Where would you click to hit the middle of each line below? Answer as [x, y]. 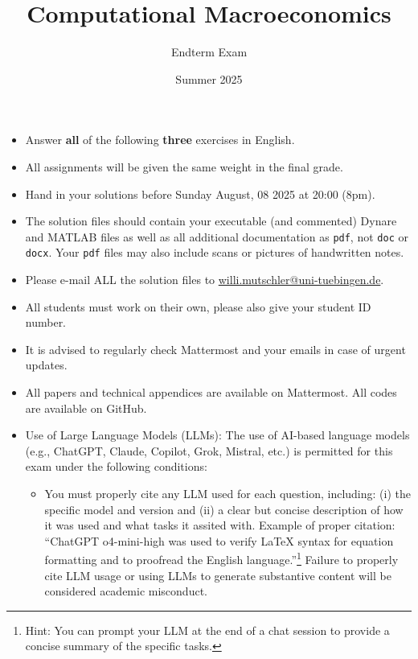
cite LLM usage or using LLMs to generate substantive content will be [218, 575]
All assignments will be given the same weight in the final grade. [184, 166]
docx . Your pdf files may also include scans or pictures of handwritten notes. [215, 252]
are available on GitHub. [86, 408]
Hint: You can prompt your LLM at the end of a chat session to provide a [207, 630]
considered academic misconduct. [126, 591]
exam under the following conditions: [116, 466]
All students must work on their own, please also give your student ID [198, 306]
